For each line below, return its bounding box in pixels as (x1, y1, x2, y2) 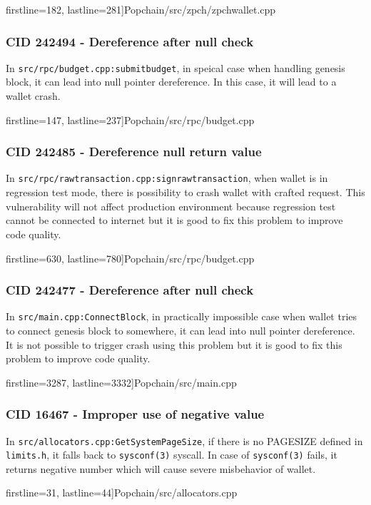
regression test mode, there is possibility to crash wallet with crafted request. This (6, 185, 365, 200)
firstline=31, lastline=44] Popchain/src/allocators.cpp (6, 485, 238, 500)
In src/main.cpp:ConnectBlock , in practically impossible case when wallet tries (6, 309, 357, 324)
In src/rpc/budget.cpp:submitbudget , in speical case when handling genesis (6, 60, 345, 75)
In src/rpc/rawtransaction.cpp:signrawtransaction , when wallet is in (6, 170, 328, 185)
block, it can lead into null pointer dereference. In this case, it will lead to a (6, 74, 337, 89)
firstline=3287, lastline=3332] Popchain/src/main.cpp (6, 374, 237, 389)
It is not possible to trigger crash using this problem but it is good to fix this (6, 337, 342, 352)
